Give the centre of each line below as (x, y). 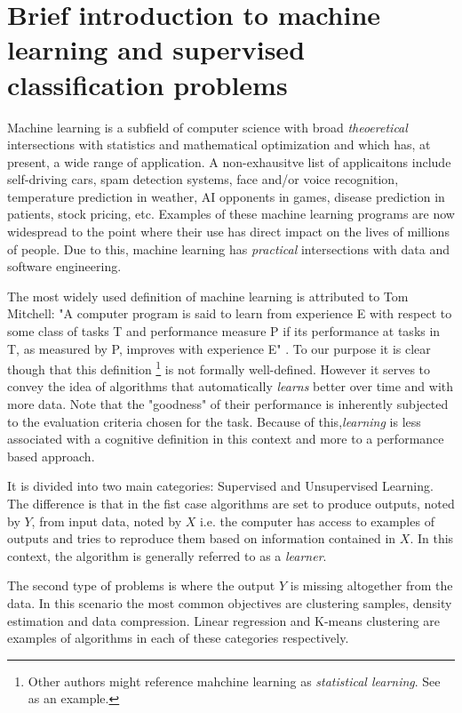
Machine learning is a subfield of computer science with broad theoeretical (207, 127)
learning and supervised (156, 49)
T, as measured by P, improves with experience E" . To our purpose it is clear (219, 348)
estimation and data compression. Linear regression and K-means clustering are (224, 620)
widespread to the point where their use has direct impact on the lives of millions (228, 232)
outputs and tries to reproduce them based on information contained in (202, 538)
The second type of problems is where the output (141, 585)
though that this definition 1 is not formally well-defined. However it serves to (219, 368)
